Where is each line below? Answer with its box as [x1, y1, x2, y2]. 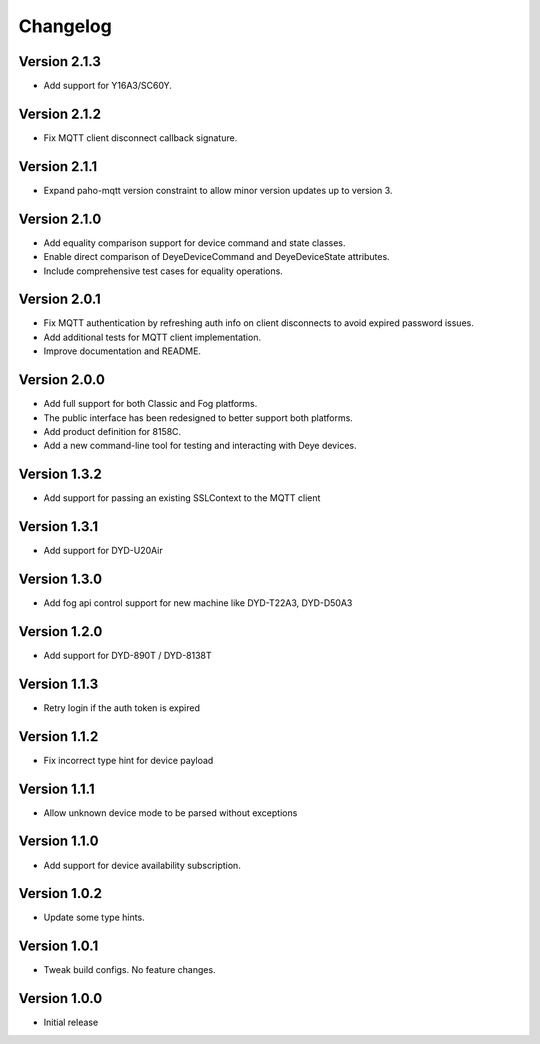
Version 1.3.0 [18, 570, 103, 587]
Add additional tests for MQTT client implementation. [43, 331, 262, 343]
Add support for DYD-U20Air [43, 545, 164, 557]
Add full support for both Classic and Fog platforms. [43, 398, 258, 410]
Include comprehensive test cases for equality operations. [43, 265, 284, 277]
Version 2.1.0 [18, 210, 102, 227]
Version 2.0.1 [18, 291, 102, 308]
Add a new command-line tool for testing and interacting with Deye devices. [43, 440, 357, 452]
